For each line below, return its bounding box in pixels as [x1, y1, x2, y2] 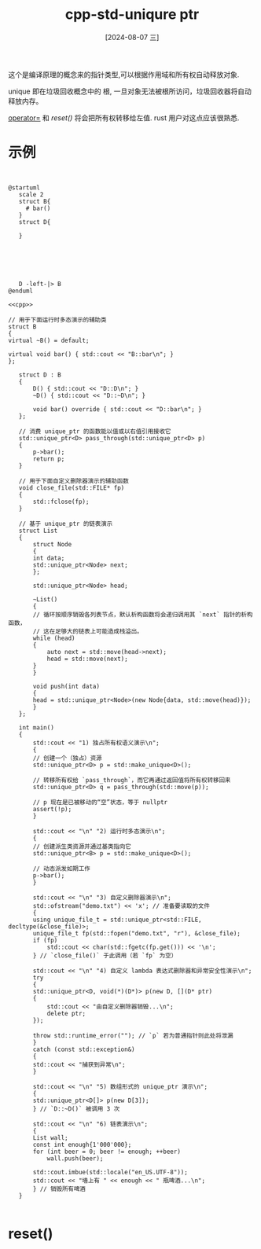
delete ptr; [46, 1009, 86, 1017]
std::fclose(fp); [32, 498, 90, 505]
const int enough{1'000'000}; [32, 1141, 132, 1148]
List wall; [32, 1133, 68, 1141]
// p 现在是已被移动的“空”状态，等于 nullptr [32, 798, 167, 806]
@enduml [8, 287, 34, 295]
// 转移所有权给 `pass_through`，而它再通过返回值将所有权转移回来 [32, 776, 231, 784]
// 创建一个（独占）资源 [32, 754, 102, 762]
